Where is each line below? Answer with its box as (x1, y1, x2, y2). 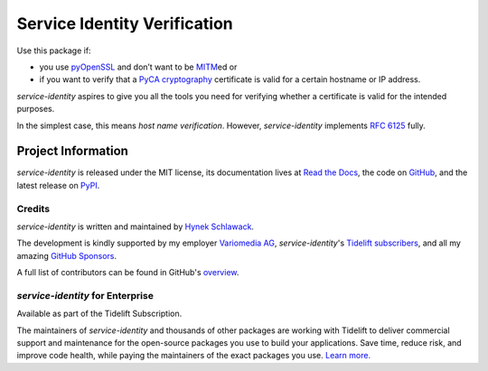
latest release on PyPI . (16, 180, 100, 190)
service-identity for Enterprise (16, 289, 154, 301)
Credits (16, 202, 50, 215)
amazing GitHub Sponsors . (16, 250, 117, 261)
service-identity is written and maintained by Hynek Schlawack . (16, 221, 255, 232)
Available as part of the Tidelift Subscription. (16, 308, 183, 320)
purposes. (16, 104, 55, 115)
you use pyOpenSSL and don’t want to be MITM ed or (39, 61, 238, 72)
